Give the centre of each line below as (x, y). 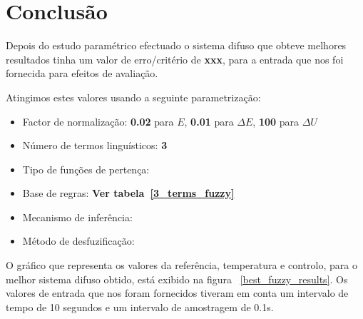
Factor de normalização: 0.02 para (98, 121)
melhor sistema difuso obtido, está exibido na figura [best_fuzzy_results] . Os (177, 279)
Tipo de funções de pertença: (86, 169)
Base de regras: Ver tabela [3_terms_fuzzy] (128, 193)
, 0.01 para (209, 121)
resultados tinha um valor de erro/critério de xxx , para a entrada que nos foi (175, 59)
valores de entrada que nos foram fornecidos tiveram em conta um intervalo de (177, 293)
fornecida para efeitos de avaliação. (82, 73)
